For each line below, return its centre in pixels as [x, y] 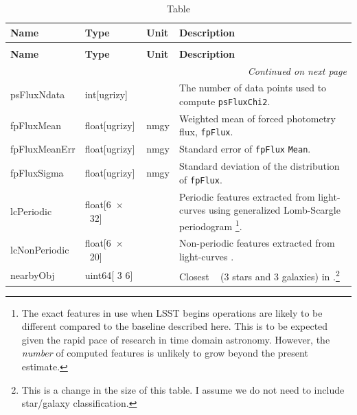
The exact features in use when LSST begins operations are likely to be [172, 312]
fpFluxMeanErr [43, 149]
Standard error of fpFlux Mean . [245, 149]
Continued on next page [297, 70]
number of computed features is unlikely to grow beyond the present [165, 353]
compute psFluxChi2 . [225, 101]
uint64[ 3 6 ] [109, 274]
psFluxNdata [38, 94]
